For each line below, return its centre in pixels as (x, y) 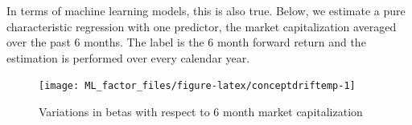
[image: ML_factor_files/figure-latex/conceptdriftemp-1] (197, 86)
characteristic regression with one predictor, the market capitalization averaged (202, 26)
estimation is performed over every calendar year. (128, 57)
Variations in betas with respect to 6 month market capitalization (201, 112)
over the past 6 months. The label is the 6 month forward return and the (186, 42)
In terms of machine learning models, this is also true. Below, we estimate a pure (206, 10)
